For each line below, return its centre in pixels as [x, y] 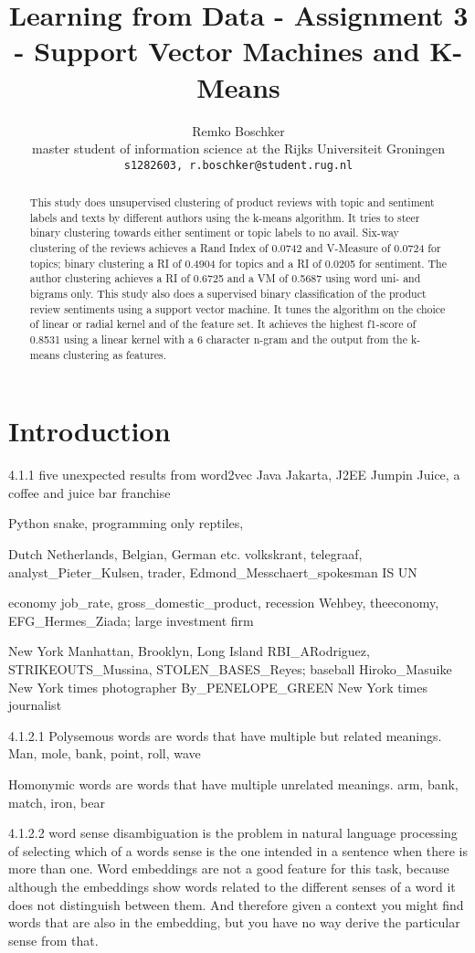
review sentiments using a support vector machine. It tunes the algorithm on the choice [237, 308]
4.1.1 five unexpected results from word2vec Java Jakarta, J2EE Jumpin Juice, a [234, 475]
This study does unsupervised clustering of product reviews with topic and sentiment [232, 202]
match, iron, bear [57, 802]
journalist [35, 705]
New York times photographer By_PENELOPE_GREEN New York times [218, 687]
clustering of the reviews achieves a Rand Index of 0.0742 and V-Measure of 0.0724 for [235, 248]
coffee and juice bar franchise [90, 492]
